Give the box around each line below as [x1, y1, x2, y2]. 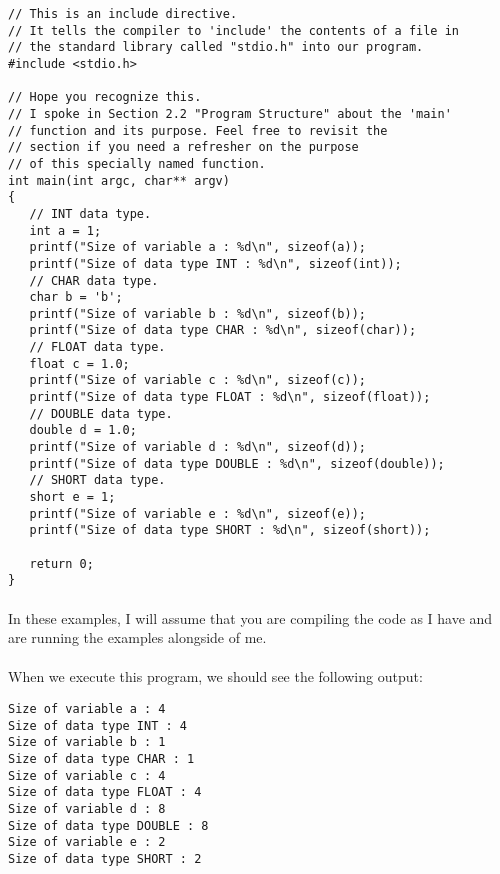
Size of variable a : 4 [8, 701, 166, 716]
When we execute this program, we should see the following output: [8, 666, 423, 687]
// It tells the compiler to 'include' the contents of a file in [8, 23, 460, 38]
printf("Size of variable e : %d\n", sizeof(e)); [29, 506, 366, 521]
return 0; [29, 556, 94, 571]
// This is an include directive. [8, 7, 238, 21]
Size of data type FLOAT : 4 [8, 785, 202, 800]
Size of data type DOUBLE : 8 [8, 818, 209, 833]
